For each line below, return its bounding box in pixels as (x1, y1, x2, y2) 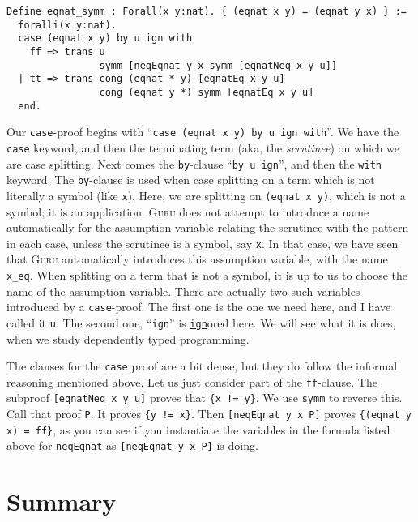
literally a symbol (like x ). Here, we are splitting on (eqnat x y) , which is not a (6, 186, 406, 203)
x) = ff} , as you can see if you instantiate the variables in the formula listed (6, 421, 390, 438)
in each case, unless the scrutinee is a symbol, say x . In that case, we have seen (6, 234, 399, 251)
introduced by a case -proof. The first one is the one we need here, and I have (6, 298, 391, 315)
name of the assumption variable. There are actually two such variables (6, 282, 360, 299)
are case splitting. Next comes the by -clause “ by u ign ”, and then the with (6, 155, 382, 172)
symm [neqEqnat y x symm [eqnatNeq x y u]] (99, 59, 338, 71)
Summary (6, 485, 117, 518)
